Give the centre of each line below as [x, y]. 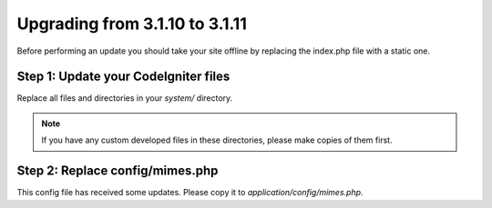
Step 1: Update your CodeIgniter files [123, 77]
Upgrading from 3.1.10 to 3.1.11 [132, 24]
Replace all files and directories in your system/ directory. [125, 98]
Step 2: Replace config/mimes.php [118, 171]
